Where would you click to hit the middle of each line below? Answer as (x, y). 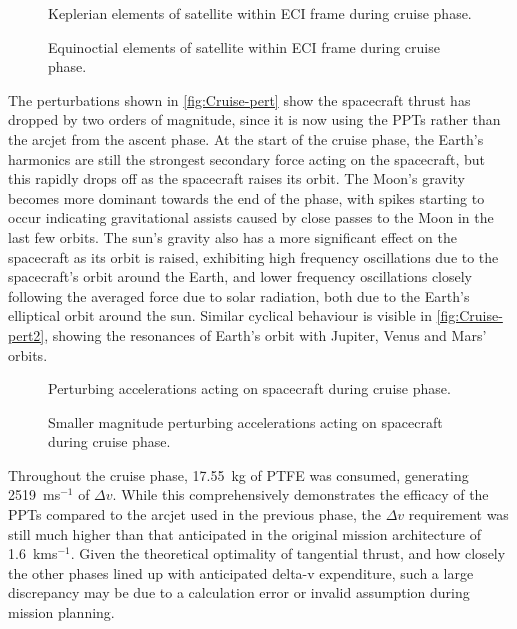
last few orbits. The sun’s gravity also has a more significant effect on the (232, 236)
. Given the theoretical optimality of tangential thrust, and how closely (288, 553)
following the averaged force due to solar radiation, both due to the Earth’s (239, 295)
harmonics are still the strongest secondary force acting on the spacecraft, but (247, 158)
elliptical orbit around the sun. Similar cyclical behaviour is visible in (220, 315)
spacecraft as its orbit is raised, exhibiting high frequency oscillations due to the (253, 256)
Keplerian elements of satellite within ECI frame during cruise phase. (260, 13)
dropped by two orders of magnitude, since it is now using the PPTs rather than (254, 119)
